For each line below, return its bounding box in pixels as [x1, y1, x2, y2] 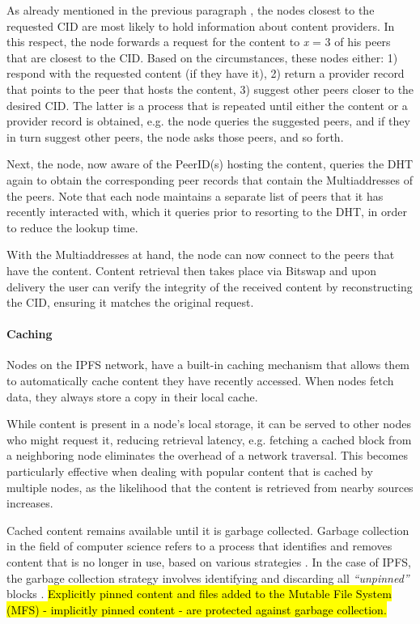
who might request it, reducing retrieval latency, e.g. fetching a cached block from [6, 431, 412, 448]
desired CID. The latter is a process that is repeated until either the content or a [6, 96, 408, 113]
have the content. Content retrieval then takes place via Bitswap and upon [6, 261, 376, 278]
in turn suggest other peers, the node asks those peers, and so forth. [6, 128, 344, 145]
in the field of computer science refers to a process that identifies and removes [6, 537, 392, 554]
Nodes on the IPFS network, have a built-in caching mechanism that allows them [6, 356, 410, 373]
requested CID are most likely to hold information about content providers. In [6, 17, 395, 34]
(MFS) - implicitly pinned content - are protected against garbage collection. [6, 601, 387, 618]
